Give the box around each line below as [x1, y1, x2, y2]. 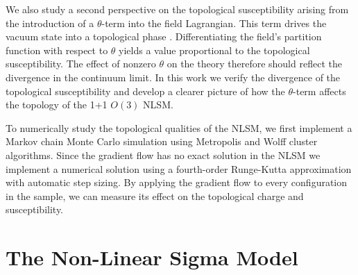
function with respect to [6, 42, 108, 57]
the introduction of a [6, 15, 94, 30]
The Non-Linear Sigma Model [6, 243, 298, 272]
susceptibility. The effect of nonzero [6, 56, 156, 71]
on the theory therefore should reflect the [167, 56, 342, 71]
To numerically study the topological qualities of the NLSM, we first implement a [6, 120, 352, 135]
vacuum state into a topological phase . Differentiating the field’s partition [6, 29, 322, 44]
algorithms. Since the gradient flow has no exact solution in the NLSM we [6, 147, 321, 162]
